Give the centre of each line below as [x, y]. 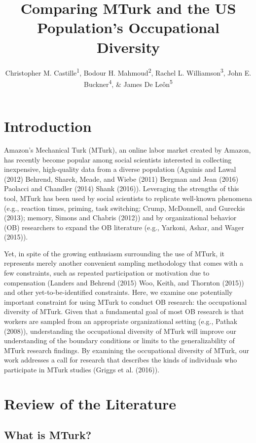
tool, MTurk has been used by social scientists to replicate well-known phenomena [128, 198]
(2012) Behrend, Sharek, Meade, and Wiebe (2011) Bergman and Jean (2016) [121, 179]
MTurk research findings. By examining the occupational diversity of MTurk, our [127, 350]
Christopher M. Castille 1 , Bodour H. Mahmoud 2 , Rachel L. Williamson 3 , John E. [128, 72]
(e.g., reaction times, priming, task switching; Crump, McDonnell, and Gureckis [125, 208]
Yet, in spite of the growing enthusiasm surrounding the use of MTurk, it [114, 253]
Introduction [48, 126]
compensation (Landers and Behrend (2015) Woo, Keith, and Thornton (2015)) [124, 282]
